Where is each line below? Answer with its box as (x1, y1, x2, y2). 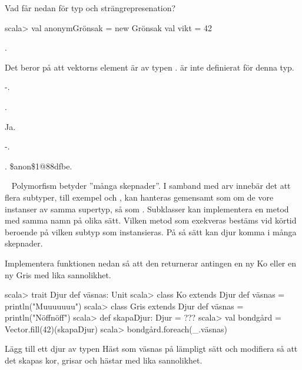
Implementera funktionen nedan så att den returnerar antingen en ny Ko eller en (5, 256, 296, 269)
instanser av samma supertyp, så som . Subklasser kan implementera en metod (5, 202, 289, 215)
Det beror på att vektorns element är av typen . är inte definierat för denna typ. (5, 61, 294, 73)
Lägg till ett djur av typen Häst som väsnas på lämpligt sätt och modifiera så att (5, 342, 298, 355)
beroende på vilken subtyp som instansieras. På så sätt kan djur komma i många (5, 225, 297, 238)
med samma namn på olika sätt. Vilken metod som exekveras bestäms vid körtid (5, 214, 297, 226)
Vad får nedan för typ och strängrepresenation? (5, 2, 176, 14)
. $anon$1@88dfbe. (5, 159, 72, 172)
